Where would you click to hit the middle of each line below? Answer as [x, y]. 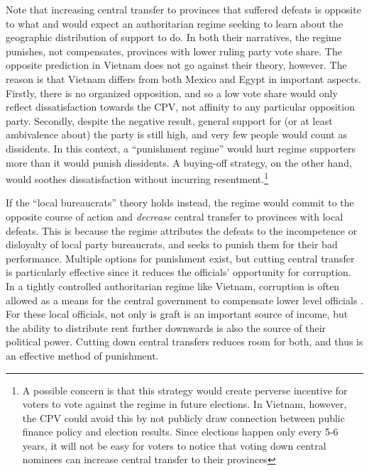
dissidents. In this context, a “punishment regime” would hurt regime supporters [181, 148]
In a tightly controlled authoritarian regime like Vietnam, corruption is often [173, 286]
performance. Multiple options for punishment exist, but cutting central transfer [180, 258]
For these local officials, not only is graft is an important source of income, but [177, 314]
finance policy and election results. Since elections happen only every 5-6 [180, 432]
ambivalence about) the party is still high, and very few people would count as [176, 134]
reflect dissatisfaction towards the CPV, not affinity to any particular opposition [180, 107]
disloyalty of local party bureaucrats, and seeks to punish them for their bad [172, 244]
